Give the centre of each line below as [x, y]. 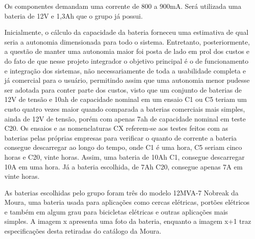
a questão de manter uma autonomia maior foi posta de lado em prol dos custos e [127, 51]
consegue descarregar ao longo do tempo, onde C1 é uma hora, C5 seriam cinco [123, 147]
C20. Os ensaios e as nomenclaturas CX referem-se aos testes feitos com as [116, 128]
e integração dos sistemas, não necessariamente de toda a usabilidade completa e [125, 70]
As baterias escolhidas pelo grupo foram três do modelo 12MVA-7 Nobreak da [122, 192]
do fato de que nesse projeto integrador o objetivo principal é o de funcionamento [127, 60]
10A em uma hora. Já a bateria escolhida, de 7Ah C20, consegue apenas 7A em [124, 166]
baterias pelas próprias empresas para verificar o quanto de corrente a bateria [121, 137]
